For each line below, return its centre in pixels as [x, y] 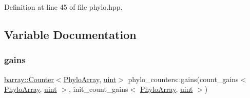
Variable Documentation [70, 34]
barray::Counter [29, 79]
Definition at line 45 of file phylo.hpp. [63, 7]
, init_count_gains [98, 89]
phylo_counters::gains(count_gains [183, 79]
